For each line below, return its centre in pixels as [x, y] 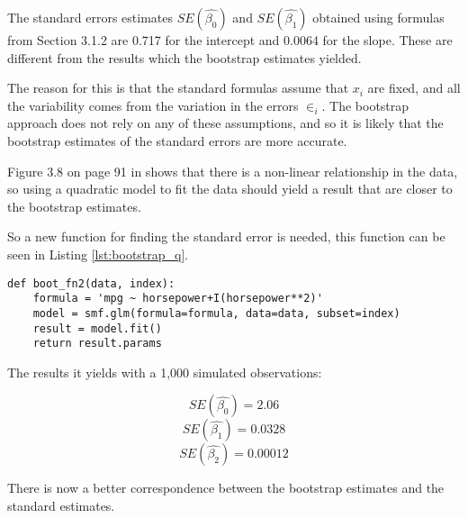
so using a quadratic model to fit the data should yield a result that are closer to [230, 189]
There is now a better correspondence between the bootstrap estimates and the [226, 488]
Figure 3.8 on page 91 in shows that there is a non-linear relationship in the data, [233, 171]
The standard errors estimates [90, 17]
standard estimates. [61, 505]
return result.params [97, 344]
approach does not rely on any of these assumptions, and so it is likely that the [225, 123]
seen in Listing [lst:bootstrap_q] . [98, 254]
